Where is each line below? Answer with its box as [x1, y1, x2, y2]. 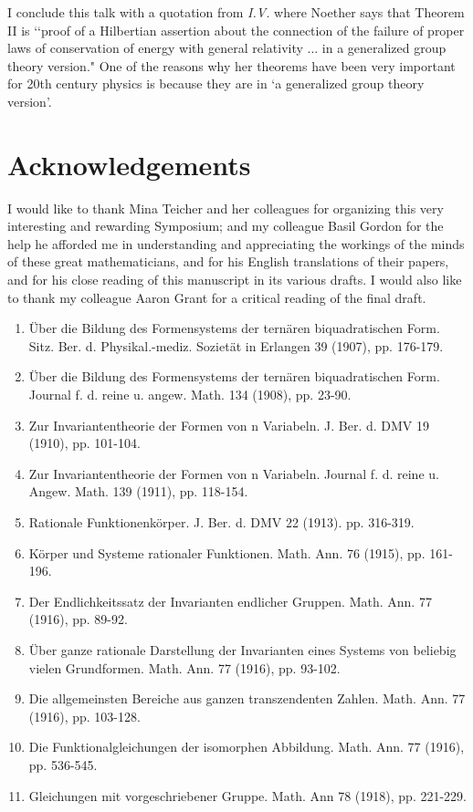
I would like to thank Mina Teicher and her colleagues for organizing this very [7, 198, 444, 217]
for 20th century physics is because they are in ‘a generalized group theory [7, 74, 425, 93]
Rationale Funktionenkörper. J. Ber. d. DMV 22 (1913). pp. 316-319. [28, 513, 415, 531]
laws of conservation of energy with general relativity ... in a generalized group [7, 38, 447, 57]
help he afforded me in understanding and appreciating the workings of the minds [7, 234, 465, 253]
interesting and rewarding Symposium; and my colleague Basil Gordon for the [7, 216, 444, 235]
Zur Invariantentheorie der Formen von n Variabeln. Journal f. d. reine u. [28, 463, 439, 483]
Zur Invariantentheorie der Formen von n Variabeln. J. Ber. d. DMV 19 [28, 415, 429, 434]
